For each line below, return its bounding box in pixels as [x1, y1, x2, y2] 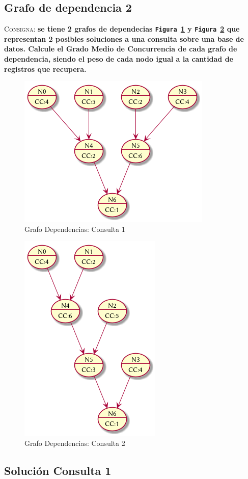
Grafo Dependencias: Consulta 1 [24, 223, 125, 234]
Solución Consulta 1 [4, 463, 112, 478]
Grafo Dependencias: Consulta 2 [24, 438, 125, 448]
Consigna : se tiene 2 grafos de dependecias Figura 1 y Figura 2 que [4, 23, 240, 34]
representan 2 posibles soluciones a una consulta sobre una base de [4, 33, 244, 44]
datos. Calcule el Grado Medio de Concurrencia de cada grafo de [4, 43, 237, 54]
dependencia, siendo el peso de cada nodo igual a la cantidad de [4, 54, 234, 64]
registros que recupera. [4, 63, 87, 74]
